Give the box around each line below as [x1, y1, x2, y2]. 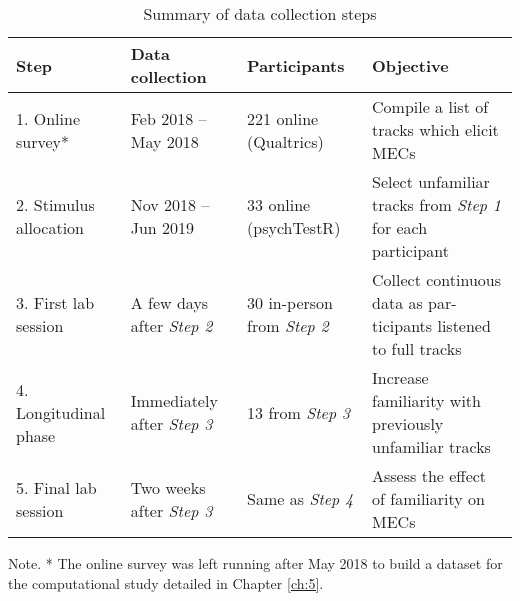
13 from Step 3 [247, 400, 350, 424]
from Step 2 [247, 314, 329, 337]
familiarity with [372, 389, 481, 412]
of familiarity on [372, 487, 485, 510]
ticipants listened [372, 314, 491, 337]
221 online [247, 106, 319, 130]
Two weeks [130, 475, 206, 499]
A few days [130, 291, 209, 314]
